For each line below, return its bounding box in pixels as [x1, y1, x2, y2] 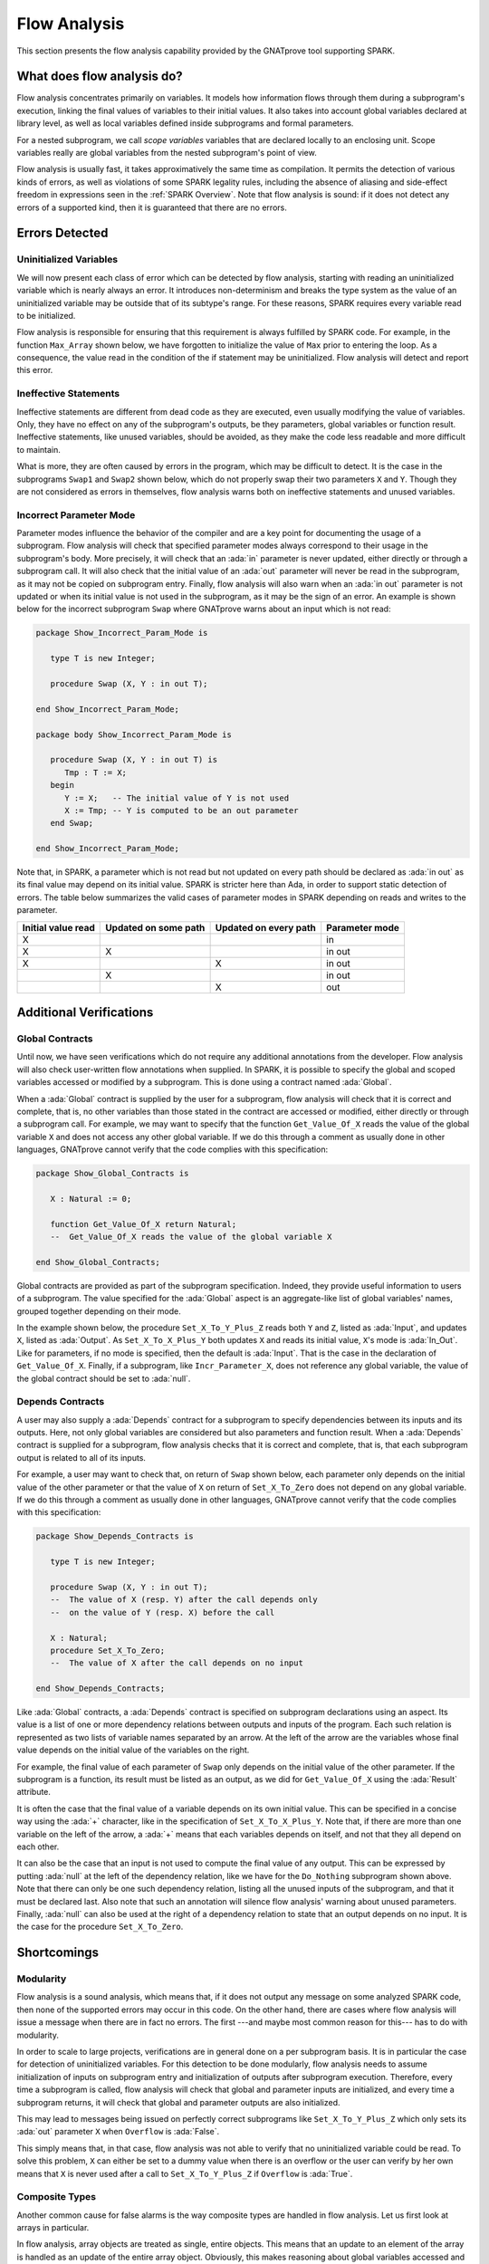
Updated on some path [105, 921, 206, 934]
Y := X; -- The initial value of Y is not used [64, 792, 290, 803]
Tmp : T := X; [64, 767, 127, 778]
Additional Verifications [16, 1005, 154, 1021]
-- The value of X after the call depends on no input [50, 1658, 303, 1668]
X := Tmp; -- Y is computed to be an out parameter [64, 805, 299, 815]
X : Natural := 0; [50, 1194, 132, 1204]
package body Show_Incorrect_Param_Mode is [35, 729, 233, 740]
